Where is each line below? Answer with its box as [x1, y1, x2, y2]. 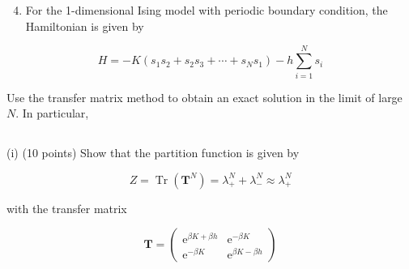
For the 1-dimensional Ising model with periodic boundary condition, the [25, 2, 388, 19]
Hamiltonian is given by [25, 17, 144, 34]
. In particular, [15, 105, 89, 122]
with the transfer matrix [6, 199, 127, 216]
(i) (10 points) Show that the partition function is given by [6, 144, 300, 161]
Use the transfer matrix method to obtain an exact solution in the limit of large [6, 88, 403, 105]
